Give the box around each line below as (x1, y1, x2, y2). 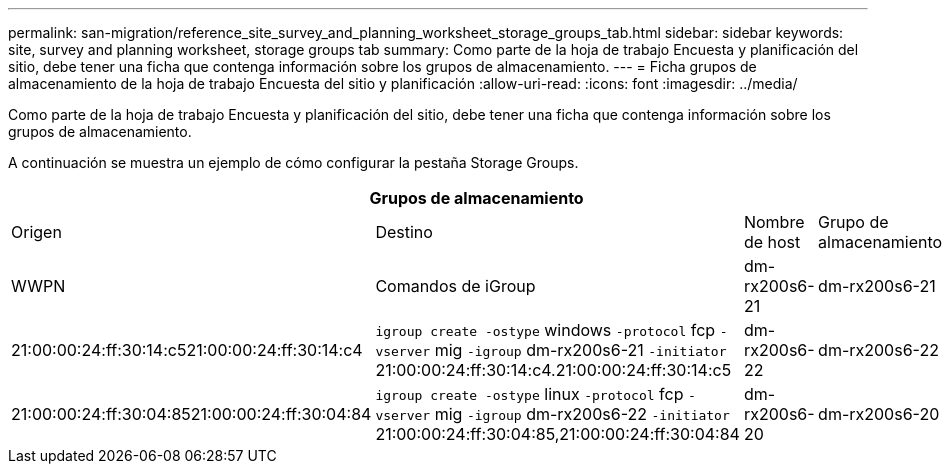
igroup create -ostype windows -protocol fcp (375, 320, 716, 340)
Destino (375, 222, 433, 242)
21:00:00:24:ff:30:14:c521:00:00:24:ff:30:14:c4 (11, 340, 363, 360)
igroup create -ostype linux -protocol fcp (375, 384, 684, 404)
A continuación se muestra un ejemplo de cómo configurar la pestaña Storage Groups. (8, 154, 579, 171)
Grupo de (818, 212, 889, 232)
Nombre (743, 212, 805, 232)
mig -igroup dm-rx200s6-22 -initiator (434, 404, 730, 424)
